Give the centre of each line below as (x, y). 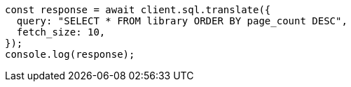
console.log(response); (70, 54)
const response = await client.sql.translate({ (138, 10)
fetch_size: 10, (61, 32)
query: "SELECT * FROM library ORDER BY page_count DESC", (182, 21)
